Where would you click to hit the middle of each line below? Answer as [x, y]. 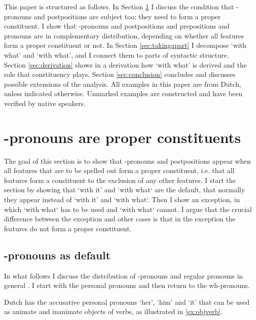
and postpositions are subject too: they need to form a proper [127, 16]
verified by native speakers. [45, 103]
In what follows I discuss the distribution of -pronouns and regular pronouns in [124, 275]
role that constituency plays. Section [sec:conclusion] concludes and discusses [120, 74]
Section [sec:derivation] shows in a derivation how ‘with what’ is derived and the [125, 64]
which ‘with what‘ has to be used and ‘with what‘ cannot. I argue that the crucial [128, 209]
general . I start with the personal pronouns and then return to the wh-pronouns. [127, 285]
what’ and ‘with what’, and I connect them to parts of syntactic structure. [117, 54]
